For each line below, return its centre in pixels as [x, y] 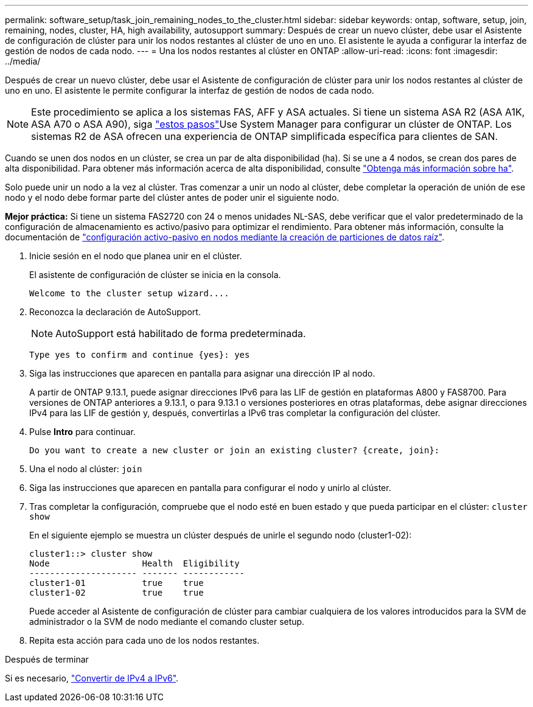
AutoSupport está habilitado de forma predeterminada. [181, 333]
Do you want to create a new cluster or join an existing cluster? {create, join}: [235, 450]
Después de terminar [47, 659]
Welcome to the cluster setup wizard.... [129, 293]
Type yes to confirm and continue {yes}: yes [140, 355]
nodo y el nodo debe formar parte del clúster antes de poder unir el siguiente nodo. [172, 197]
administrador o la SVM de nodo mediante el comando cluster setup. [167, 622]
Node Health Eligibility [134, 563]
